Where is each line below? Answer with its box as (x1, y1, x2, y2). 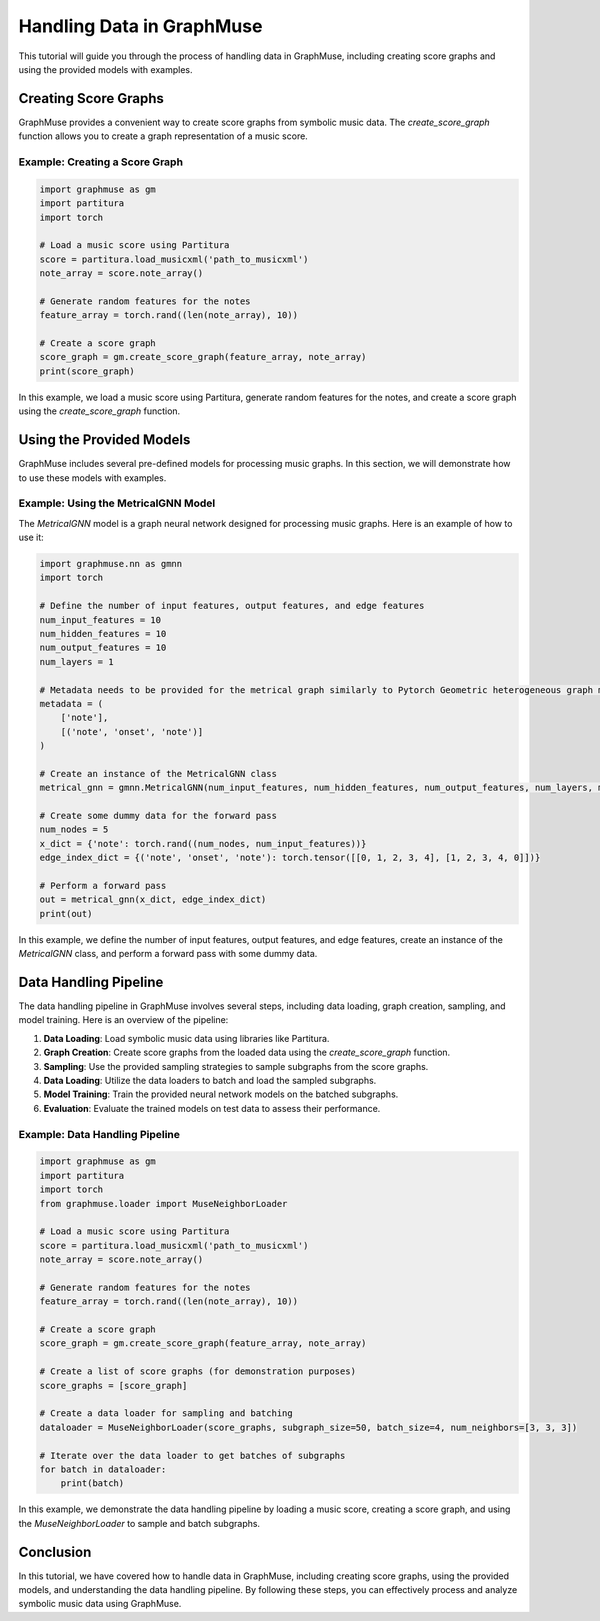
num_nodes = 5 (39, 824, 109, 835)
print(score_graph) (39, 365, 135, 377)
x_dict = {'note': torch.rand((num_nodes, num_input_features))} (39, 838, 367, 849)
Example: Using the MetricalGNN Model (18, 496, 216, 510)
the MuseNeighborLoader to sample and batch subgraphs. (18, 1517, 260, 1529)
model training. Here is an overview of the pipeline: (18, 1014, 229, 1026)
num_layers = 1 (39, 656, 114, 667)
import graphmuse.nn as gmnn (39, 558, 183, 570)
